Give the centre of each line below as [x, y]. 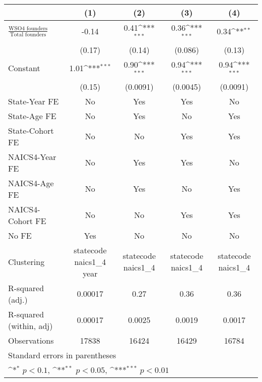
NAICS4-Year [32, 156]
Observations [31, 340]
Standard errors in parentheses [62, 355]
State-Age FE [32, 116]
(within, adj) [30, 325]
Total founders [28, 34]
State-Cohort [31, 130]
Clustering [26, 261]
